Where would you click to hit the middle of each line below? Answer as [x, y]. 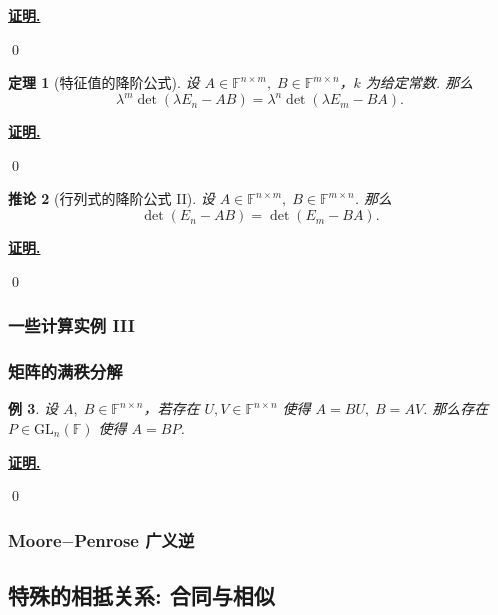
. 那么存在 [456, 408]
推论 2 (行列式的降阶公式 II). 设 [111, 198]
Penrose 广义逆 [134, 539]
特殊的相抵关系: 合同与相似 [141, 594]
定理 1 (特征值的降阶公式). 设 [104, 82]
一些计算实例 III [71, 325]
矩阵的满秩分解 [65, 371]
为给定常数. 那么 [419, 82]
